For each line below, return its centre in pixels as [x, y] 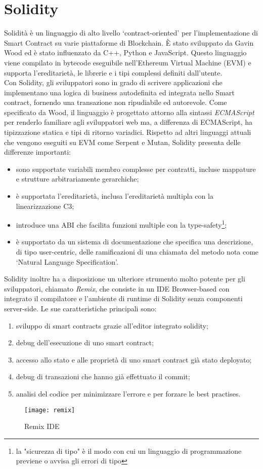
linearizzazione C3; [45, 206]
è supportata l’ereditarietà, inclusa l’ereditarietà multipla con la [115, 196]
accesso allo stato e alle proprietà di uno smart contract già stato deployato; [134, 359]
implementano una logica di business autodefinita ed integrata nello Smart [119, 92]
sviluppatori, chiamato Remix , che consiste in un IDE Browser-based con [117, 288]
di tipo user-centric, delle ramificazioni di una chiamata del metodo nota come [137, 252]
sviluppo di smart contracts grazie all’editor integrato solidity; [112, 325]
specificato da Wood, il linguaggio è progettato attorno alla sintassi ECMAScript [129, 112]
